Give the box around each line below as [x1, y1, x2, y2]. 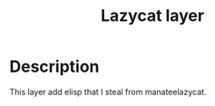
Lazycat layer [100, 5, 205, 26]
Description [9, 56, 100, 77]
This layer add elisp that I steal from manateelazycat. [9, 86, 207, 97]
